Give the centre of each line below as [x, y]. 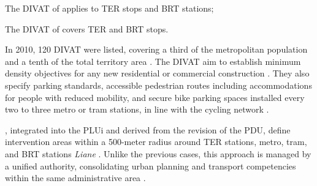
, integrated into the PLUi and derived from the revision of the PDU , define [148, 129]
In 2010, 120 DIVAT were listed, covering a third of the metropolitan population [156, 49]
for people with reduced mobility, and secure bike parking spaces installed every [155, 97]
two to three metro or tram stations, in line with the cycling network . [137, 109]
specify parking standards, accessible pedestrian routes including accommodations [158, 85]
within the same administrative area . [75, 178]
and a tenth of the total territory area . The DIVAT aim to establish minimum [153, 61]
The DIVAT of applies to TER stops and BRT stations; [109, 8]
